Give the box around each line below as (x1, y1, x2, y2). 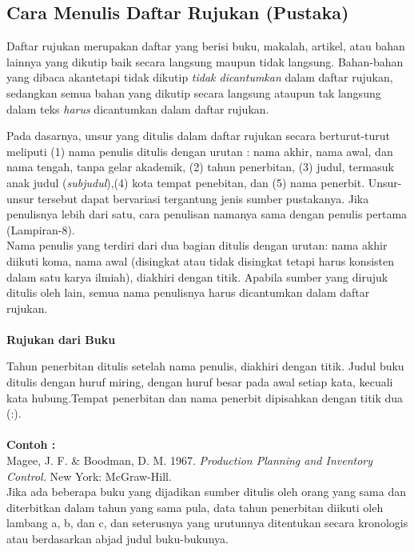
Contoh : (6, 436, 56, 453)
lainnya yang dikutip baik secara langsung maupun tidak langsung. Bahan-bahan (6, 53, 404, 70)
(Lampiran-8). (6, 221, 75, 238)
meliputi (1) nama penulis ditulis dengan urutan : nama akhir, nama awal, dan (6, 142, 393, 159)
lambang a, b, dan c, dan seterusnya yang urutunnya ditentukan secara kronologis (6, 514, 408, 531)
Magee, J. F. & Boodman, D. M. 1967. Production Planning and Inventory (6, 452, 373, 469)
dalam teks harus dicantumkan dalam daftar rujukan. (6, 100, 269, 117)
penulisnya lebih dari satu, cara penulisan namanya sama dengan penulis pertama (6, 206, 408, 222)
